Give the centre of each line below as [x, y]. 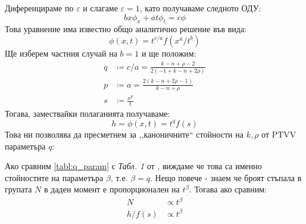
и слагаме [100, 8]
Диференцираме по [39, 8]
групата [18, 189]
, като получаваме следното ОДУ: [200, 8]
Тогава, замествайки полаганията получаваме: [88, 113]
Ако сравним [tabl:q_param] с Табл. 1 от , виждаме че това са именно [133, 166]
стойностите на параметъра [54, 177]
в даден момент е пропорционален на [112, 189]
